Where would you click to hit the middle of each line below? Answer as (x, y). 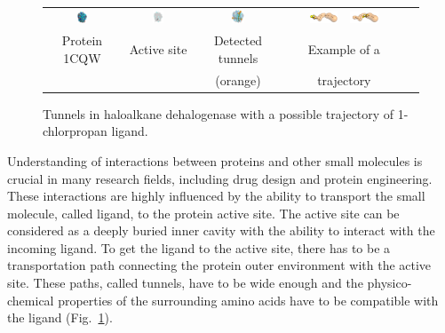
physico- (389, 283)
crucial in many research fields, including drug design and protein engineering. (220, 178)
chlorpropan (75, 131)
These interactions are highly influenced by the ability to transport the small (216, 196)
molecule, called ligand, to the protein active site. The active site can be (203, 213)
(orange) (238, 79)
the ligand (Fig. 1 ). (60, 317)
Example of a (344, 48)
